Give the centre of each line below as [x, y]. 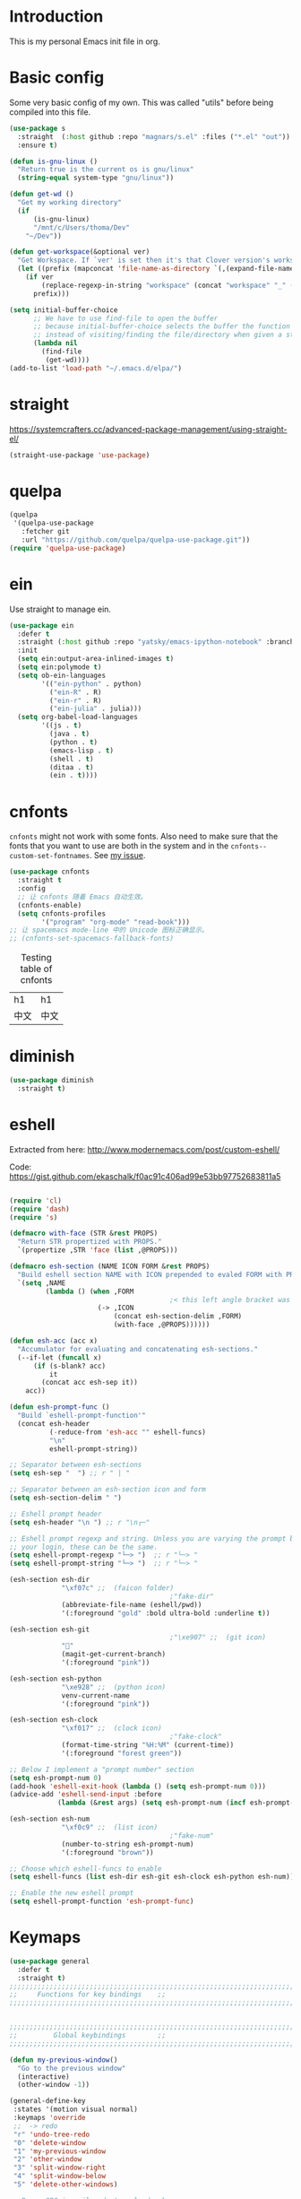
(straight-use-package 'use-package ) [80, 455]
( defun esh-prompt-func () [60, 1407]
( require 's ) [34, 1217]
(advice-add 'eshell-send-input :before [86, 1795]
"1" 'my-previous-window [59, 2151]
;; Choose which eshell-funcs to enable [86, 1869]
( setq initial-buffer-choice [64, 310]
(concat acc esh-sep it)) [90, 1383]
